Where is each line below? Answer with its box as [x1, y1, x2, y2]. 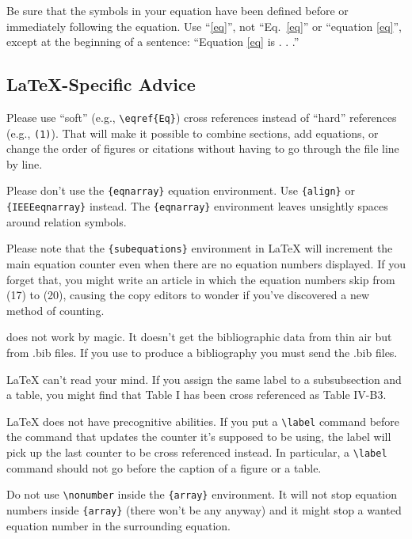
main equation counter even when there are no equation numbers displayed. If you [6, 256, 406, 272]
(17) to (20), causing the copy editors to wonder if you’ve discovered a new [6, 287, 370, 303]
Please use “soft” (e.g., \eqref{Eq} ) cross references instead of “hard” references [6, 108, 397, 125]
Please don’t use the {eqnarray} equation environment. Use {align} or [6, 182, 355, 199]
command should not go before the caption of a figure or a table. [6, 459, 322, 476]
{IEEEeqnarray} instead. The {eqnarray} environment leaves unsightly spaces [6, 198, 388, 214]
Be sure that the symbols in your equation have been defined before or [6, 2, 349, 18]
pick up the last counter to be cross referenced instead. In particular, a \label [6, 444, 387, 461]
